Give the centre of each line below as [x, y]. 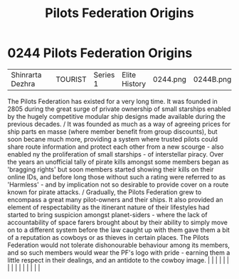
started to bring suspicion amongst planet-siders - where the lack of [107, 214]
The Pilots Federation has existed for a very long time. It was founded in [113, 101]
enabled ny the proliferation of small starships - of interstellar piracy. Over [116, 154]
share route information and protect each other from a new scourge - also [116, 147]
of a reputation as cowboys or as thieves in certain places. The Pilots [108, 237]
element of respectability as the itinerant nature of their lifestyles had [108, 207]
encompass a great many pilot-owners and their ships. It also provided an [115, 199]
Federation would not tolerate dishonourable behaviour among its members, [118, 245]
